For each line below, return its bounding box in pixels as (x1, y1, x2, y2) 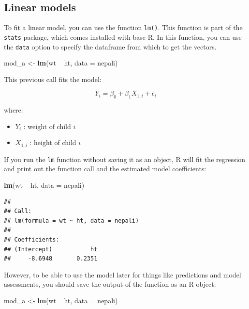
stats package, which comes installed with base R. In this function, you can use (4, 32, 242, 42)
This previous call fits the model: (4, 74, 102, 84)
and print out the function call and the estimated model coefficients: (4, 163, 206, 174)
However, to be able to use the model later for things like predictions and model (4, 269, 241, 279)
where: (4, 105, 23, 115)
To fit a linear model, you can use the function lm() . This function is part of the (4, 22, 243, 33)
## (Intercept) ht (4, 245, 98, 253)
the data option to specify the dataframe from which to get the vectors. (4, 41, 217, 51)
